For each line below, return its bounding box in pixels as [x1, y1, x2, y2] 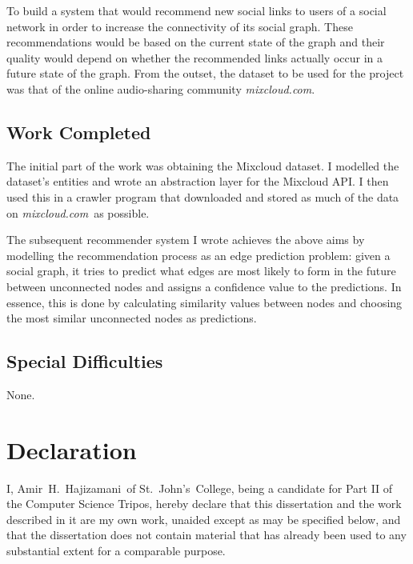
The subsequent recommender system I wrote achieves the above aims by [6, 231, 365, 248]
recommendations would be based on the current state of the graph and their [6, 34, 385, 50]
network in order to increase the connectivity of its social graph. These [6, 18, 353, 34]
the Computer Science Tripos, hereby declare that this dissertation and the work [6, 495, 402, 512]
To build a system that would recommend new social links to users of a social [6, 2, 387, 18]
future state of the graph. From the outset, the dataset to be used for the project [6, 65, 404, 82]
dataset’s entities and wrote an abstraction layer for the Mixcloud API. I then [6, 173, 389, 190]
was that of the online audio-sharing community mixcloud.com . [6, 80, 315, 97]
